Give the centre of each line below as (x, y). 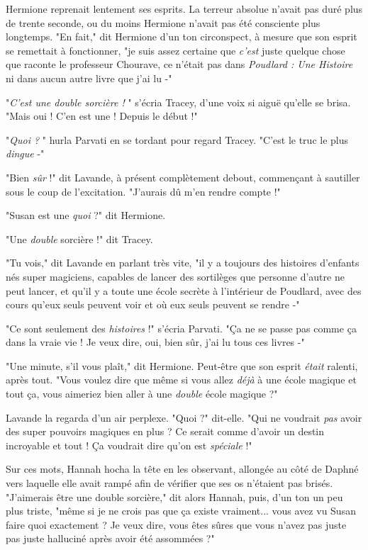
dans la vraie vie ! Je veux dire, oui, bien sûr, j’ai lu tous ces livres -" (155, 342)
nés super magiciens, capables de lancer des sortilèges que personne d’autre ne (175, 276)
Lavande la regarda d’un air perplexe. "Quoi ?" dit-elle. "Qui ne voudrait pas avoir (184, 417)
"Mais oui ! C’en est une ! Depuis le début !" (102, 116)
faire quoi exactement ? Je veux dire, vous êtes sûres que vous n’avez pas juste (176, 524)
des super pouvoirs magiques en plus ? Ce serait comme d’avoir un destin (165, 431)
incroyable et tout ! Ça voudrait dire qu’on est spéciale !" (129, 445)
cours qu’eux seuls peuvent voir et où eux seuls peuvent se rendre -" (153, 304)
